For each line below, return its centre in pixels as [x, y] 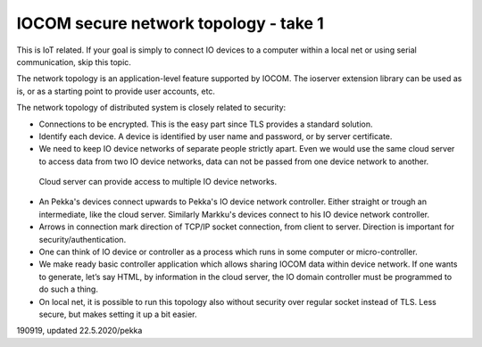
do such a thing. [68, 289]
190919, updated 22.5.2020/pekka [79, 331]
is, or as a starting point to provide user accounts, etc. [116, 91]
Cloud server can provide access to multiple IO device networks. [158, 182]
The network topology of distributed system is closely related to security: [151, 108]
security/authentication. [83, 239]
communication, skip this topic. [74, 62]
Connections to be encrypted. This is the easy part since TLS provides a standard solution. [206, 124]
